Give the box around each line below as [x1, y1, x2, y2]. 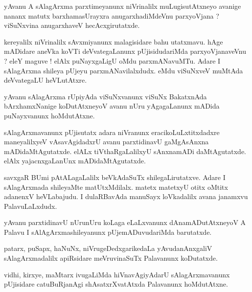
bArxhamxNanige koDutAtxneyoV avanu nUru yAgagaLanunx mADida [4, 101, 220, 111]
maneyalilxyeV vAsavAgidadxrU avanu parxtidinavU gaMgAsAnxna [4, 136, 209, 147]
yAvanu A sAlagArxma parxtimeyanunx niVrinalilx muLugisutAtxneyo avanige [4, 1, 241, 11]
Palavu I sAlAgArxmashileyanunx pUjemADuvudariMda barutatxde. [4, 226, 212, 237]
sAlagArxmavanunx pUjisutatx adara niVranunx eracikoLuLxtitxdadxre [4, 127, 220, 137]
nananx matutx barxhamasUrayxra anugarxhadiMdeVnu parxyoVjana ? [4, 10, 219, 21]
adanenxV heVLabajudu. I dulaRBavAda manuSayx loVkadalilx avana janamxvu [4, 191, 248, 202]
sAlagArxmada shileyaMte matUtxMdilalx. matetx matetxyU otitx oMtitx [4, 181, 228, 192]
